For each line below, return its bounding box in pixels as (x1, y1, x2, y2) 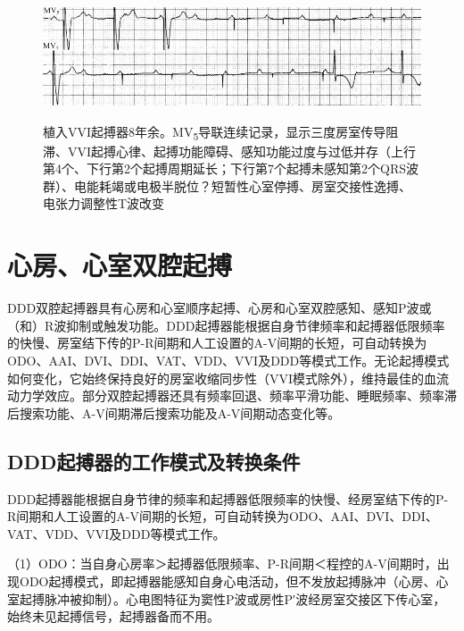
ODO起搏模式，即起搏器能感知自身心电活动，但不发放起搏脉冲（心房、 (19, 571, 436, 590)
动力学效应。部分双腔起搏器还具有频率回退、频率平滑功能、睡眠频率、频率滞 (7, 386, 457, 405)
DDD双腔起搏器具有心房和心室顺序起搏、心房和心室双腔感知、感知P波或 (7, 299, 432, 317)
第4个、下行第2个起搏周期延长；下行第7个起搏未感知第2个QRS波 (43, 159, 418, 178)
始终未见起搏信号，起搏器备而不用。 (7, 607, 220, 626)
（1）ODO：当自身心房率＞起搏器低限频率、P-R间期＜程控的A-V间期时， (7, 554, 437, 573)
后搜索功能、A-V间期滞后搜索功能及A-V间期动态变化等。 (7, 403, 341, 422)
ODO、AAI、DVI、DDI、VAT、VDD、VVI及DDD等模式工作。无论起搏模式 (7, 350, 450, 369)
